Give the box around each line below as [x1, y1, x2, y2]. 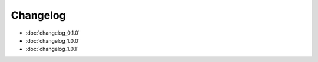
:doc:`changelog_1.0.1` [25, 46, 79, 53]
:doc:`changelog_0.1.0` [25, 29, 80, 36]
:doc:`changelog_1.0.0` [25, 37, 80, 44]
